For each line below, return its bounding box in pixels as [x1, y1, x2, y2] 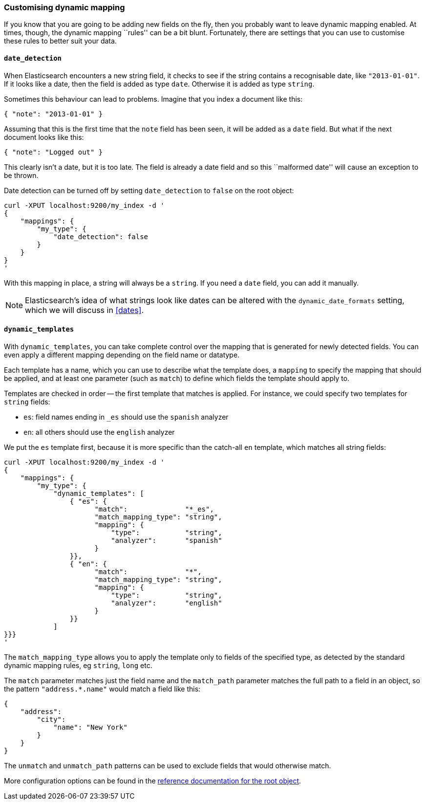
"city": [37, 715, 66, 723]
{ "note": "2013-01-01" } [4, 110, 103, 118]
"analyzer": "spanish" [111, 536, 222, 544]
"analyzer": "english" [111, 599, 222, 607]
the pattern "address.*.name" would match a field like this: [4, 684, 201, 693]
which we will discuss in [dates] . [25, 305, 144, 315]
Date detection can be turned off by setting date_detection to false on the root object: [4, 186, 294, 195]
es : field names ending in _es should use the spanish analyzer [23, 412, 229, 421]
